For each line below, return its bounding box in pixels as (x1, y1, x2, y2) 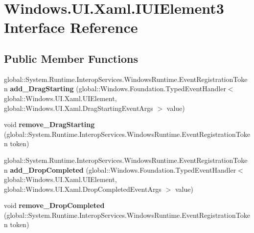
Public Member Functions (4, 51, 138, 66)
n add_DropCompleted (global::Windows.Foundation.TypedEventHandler (4, 164, 236, 175)
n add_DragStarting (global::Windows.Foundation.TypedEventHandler (4, 83, 226, 94)
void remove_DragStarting (4, 119, 95, 129)
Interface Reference (4, 17, 138, 37)
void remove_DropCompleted (4, 200, 105, 210)
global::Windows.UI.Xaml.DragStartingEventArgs (4, 103, 153, 113)
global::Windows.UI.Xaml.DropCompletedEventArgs (4, 183, 162, 194)
